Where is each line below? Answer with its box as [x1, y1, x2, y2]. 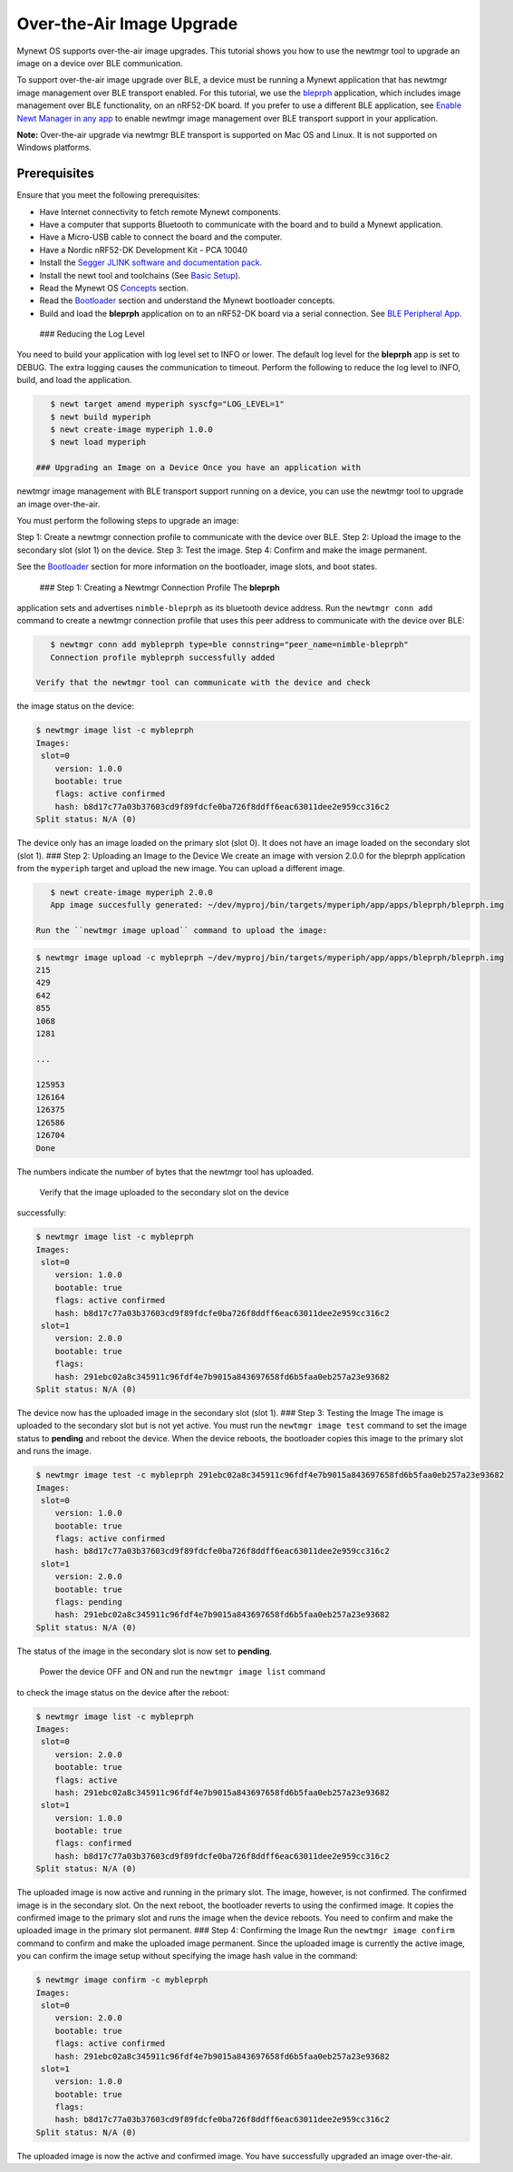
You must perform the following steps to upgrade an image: [16, 515, 239, 526]
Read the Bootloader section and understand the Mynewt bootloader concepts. [39, 295, 335, 306]
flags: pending [54, 1597, 122, 1607]
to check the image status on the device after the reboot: [16, 1686, 229, 1697]
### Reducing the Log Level [39, 329, 145, 339]
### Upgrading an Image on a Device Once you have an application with [35, 463, 362, 473]
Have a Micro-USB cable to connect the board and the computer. [39, 231, 283, 242]
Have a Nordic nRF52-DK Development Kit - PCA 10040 [39, 244, 248, 255]
